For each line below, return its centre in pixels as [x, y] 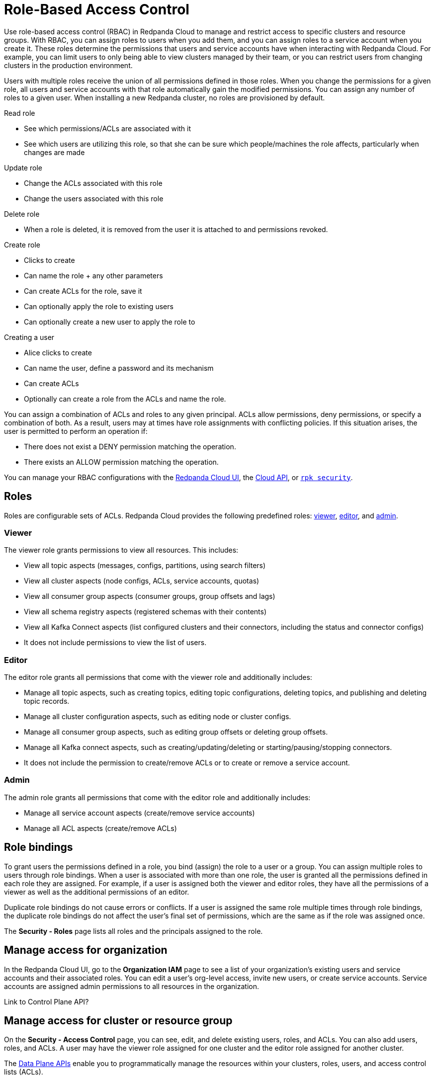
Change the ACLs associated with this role [93, 183]
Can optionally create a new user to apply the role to [110, 322]
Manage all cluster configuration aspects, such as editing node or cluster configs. [158, 717]
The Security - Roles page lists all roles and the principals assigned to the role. [133, 931]
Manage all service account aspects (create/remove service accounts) [139, 813]
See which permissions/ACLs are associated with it [108, 128]
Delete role [22, 214]
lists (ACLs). [24, 1072]
